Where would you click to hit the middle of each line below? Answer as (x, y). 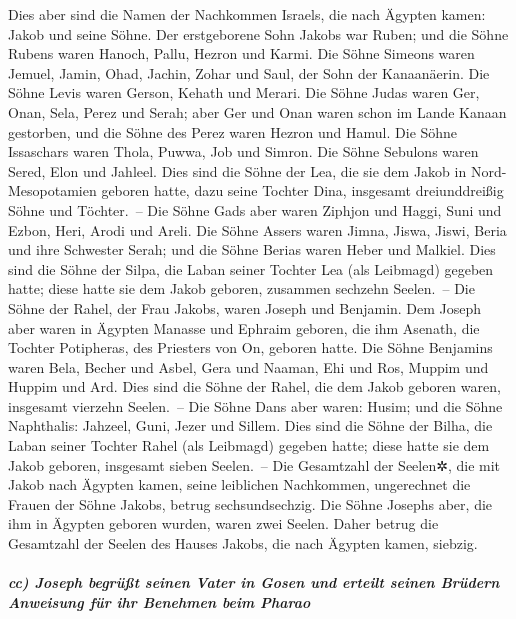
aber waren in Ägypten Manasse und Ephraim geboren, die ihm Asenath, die (244, 327)
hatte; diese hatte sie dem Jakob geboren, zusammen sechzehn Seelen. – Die (241, 288)
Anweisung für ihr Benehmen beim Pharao (159, 601)
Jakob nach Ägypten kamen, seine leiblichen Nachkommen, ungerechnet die (239, 484)
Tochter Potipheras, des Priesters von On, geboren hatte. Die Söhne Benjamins (250, 347)
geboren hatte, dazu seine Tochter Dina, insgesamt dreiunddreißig (302, 190)
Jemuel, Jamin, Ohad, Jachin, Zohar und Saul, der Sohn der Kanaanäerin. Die (249, 72)
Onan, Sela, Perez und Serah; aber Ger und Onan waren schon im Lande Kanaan (257, 111)
